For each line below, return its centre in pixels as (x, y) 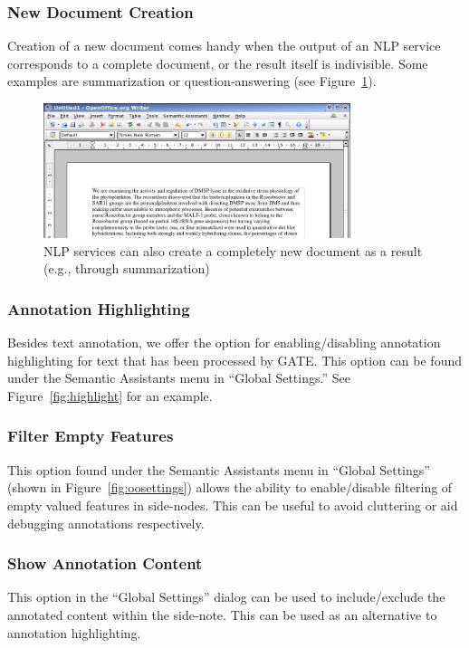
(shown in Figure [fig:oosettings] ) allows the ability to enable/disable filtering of (230, 487)
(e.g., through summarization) (127, 268)
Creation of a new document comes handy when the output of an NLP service (224, 46)
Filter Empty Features (91, 436)
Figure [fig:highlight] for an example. (110, 395)
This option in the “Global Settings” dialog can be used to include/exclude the (226, 597)
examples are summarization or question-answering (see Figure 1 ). (192, 81)
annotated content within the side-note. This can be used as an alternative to (222, 614)
